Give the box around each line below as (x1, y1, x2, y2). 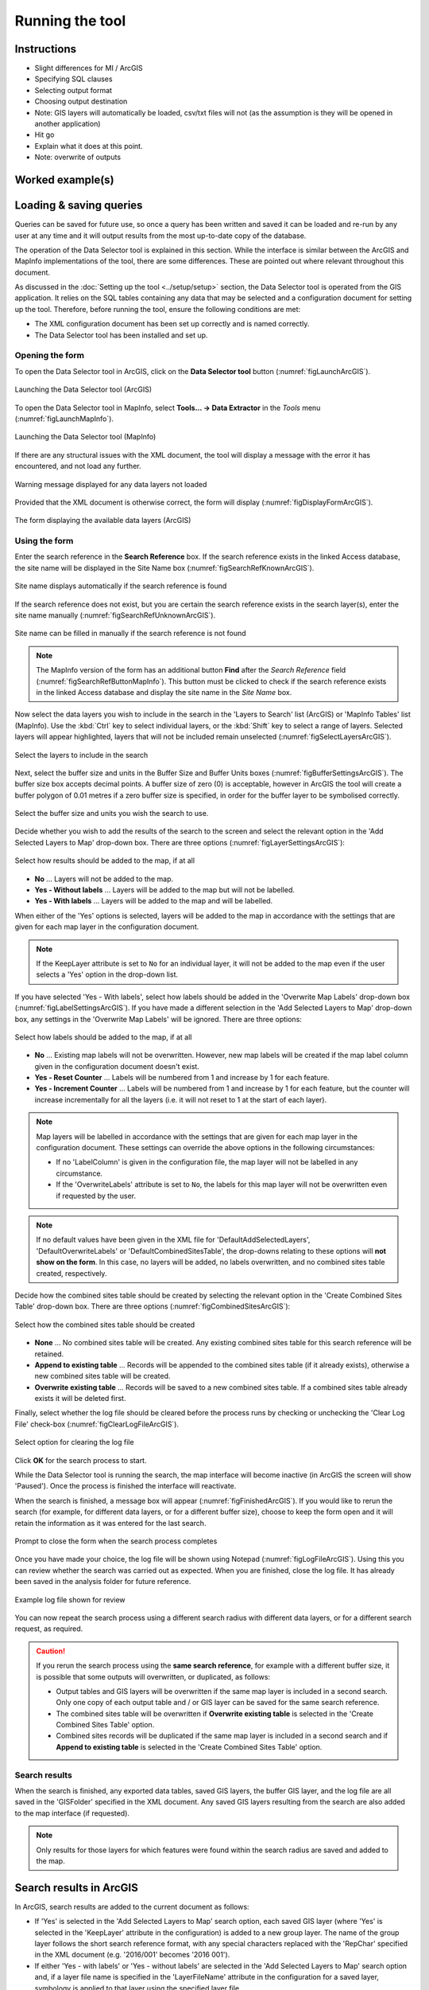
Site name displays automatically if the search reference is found (14, 581, 227, 591)
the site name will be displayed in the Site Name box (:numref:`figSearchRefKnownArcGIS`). (14, 563, 315, 572)
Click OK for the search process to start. (14, 1455, 147, 1465)
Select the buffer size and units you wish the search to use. (14, 809, 209, 818)
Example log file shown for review (14, 1594, 126, 1604)
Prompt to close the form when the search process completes (14, 1536, 218, 1546)
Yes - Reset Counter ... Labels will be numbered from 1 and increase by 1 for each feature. (34, 1073, 330, 1083)
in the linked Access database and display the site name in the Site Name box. (36, 687, 292, 696)
